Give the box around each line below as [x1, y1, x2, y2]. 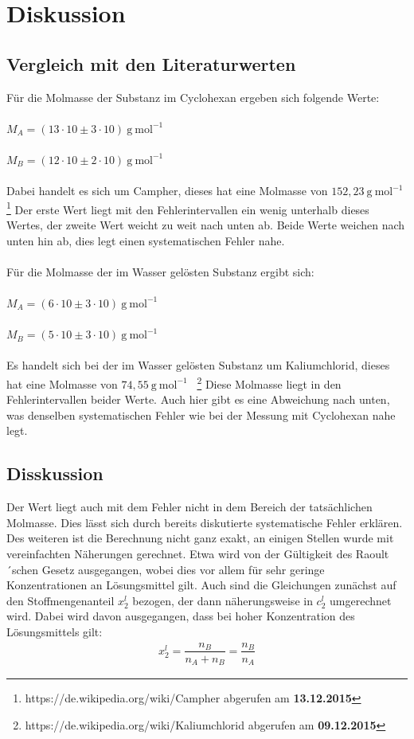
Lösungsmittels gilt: [6, 623, 103, 639]
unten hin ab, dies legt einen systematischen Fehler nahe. [6, 232, 285, 248]
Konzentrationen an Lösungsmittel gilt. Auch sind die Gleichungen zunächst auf [6, 577, 396, 593]
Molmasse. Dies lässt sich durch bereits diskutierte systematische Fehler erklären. [6, 514, 403, 530]
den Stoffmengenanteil [6, 592, 115, 608]
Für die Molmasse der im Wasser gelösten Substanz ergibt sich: [6, 263, 314, 280]
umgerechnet [330, 592, 392, 608]
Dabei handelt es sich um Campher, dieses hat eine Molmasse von [6, 182, 328, 199]
